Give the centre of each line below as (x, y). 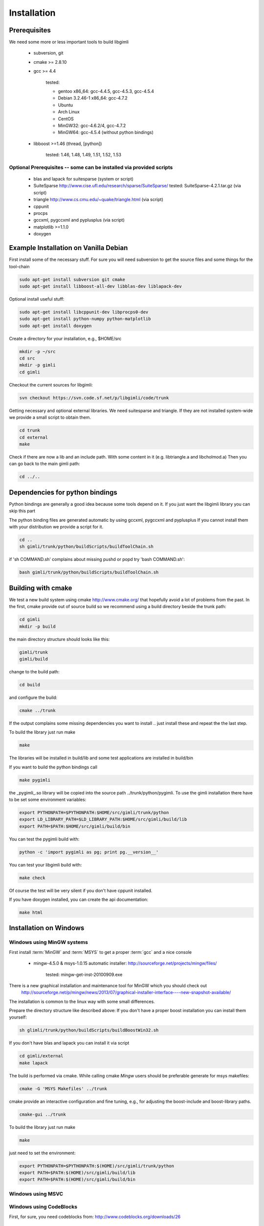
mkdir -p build (37, 626)
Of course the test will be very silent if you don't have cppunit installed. (81, 891)
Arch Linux (69, 112)
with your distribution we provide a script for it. (56, 527)
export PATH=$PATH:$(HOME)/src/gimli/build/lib (77, 1173)
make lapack (34, 1063)
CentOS (66, 119)
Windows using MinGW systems (48, 943)
